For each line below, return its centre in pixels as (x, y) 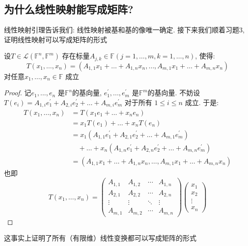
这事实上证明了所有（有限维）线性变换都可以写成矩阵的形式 (100, 238)
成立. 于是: (202, 102)
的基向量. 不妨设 (174, 93)
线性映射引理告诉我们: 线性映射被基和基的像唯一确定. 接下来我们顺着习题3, (124, 30)
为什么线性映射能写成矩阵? (69, 9)
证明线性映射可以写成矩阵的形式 (55, 39)
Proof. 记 (18, 93)
